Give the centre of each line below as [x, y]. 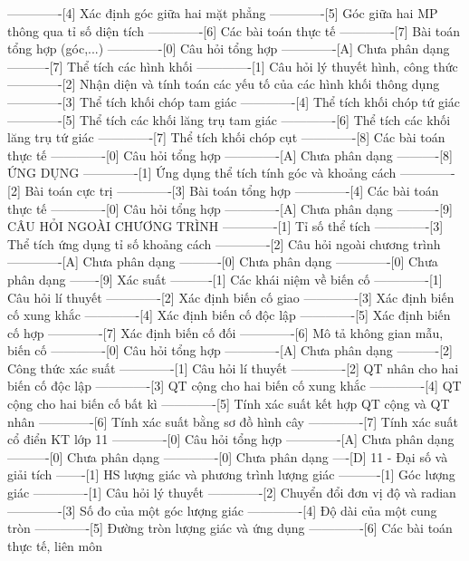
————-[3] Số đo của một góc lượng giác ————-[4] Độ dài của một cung [222, 510]
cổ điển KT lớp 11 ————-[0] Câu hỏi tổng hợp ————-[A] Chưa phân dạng [231, 439]
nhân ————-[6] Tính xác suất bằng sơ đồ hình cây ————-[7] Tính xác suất [233, 421]
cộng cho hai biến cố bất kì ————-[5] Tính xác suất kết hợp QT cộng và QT [229, 404]
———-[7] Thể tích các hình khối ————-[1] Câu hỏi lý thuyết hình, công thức [233, 66]
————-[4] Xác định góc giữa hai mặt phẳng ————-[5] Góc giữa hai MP [223, 13]
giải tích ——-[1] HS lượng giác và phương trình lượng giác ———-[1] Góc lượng [231, 474]
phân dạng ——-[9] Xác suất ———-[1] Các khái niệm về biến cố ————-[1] [225, 279]
